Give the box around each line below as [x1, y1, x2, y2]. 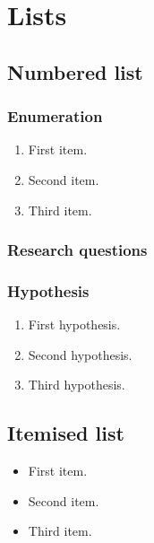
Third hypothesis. [28, 375, 125, 394]
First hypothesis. [28, 315, 121, 334]
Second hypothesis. [28, 345, 133, 363]
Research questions [7, 239, 148, 261]
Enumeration [7, 105, 103, 127]
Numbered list [7, 57, 143, 85]
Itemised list [7, 419, 124, 447]
